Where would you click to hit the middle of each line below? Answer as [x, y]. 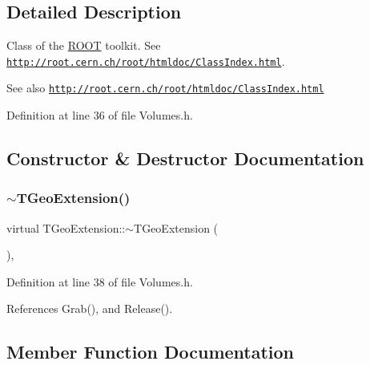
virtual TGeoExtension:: [66, 227]
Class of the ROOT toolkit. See [84, 45]
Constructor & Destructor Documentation [185, 158]
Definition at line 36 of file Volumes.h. [100, 115]
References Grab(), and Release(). [90, 308]
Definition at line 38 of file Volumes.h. [100, 281]
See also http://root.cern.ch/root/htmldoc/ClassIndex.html [165, 88]
